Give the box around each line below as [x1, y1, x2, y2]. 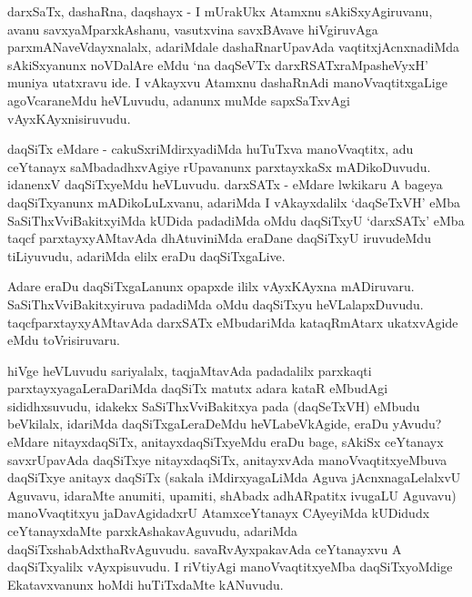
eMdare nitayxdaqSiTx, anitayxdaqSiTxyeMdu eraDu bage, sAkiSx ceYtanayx [7, 432, 444, 451]
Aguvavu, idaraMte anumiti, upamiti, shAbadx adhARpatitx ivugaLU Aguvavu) [7, 485, 457, 504]
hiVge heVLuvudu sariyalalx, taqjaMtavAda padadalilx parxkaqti [7, 360, 372, 379]
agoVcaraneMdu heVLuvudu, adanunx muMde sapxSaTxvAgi [7, 90, 350, 109]
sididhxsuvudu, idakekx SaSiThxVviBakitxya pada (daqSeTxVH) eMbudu [7, 396, 420, 415]
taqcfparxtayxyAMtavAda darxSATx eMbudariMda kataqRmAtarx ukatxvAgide [7, 312, 458, 331]
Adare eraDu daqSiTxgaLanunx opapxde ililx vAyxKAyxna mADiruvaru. [7, 277, 415, 296]
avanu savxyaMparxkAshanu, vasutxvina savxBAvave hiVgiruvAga [7, 19, 378, 38]
